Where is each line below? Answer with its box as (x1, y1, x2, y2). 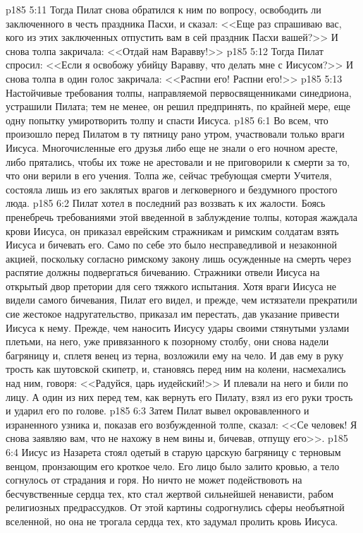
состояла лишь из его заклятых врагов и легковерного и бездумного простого (6, 181, 338, 196)
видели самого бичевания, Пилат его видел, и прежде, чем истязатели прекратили (6, 292, 357, 307)
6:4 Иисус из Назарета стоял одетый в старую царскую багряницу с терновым (6, 445, 341, 459)
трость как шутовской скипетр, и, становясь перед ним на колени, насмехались (6, 361, 346, 376)
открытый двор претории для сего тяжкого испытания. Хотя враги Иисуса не (6, 278, 336, 293)
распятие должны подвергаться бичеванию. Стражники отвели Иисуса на (6, 265, 320, 280)
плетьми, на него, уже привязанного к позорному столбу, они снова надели (6, 334, 329, 349)
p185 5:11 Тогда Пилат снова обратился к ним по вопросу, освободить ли (6, 2, 321, 16)
